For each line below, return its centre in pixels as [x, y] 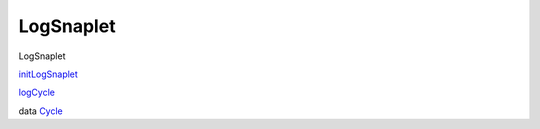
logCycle [36, 92]
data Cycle [41, 111]
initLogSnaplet [48, 74]
